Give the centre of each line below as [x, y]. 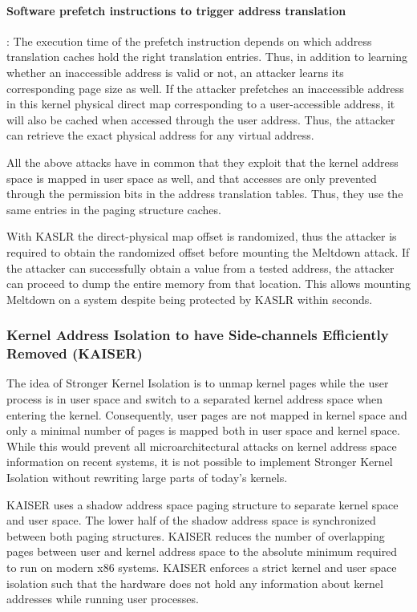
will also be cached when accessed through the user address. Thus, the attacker [201, 119]
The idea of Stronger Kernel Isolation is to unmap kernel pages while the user [198, 383]
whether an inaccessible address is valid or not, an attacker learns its [175, 72]
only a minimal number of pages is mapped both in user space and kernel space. [203, 430]
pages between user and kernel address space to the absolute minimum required [202, 551]
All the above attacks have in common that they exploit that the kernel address [202, 162]
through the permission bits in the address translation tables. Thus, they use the [205, 194]
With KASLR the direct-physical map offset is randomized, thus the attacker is [202, 236]
